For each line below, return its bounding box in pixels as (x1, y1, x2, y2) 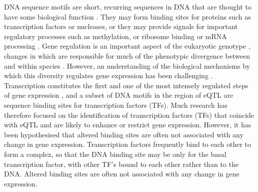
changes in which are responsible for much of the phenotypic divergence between (4, 50, 250, 61)
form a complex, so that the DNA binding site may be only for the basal (4, 148, 226, 159)
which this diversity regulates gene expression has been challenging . (4, 70, 213, 81)
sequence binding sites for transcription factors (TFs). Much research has (4, 99, 227, 110)
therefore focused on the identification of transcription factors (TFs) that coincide (4, 109, 254, 120)
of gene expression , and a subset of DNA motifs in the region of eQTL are (4, 90, 233, 100)
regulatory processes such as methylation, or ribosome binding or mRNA (4, 31, 227, 41)
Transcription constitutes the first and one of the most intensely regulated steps (4, 80, 248, 90)
